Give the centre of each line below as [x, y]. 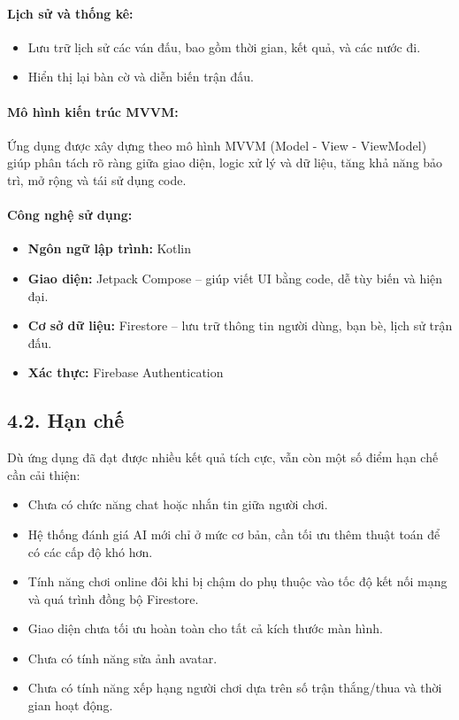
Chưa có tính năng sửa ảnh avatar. [122, 658]
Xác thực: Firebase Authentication [126, 372]
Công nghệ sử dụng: [70, 215]
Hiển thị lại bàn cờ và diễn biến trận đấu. [141, 77]
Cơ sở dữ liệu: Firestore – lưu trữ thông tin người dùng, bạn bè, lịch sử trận [240, 325]
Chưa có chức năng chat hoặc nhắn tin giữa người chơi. [178, 504]
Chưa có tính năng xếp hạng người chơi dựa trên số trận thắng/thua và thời [235, 688]
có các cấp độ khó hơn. [90, 551]
